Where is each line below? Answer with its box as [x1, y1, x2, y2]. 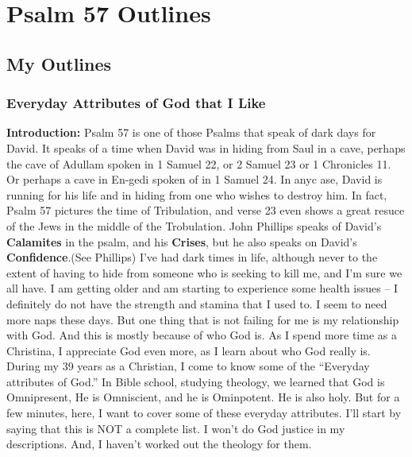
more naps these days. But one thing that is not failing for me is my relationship [6, 311, 399, 327]
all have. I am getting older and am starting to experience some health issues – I [6, 280, 399, 296]
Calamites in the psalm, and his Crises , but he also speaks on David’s [6, 233, 357, 250]
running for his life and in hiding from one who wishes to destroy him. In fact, [6, 186, 387, 203]
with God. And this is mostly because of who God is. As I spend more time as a [6, 327, 397, 343]
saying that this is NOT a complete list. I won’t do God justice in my [6, 420, 345, 436]
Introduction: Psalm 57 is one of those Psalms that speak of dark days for [6, 124, 376, 141]
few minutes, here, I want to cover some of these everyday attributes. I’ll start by [6, 405, 402, 421]
